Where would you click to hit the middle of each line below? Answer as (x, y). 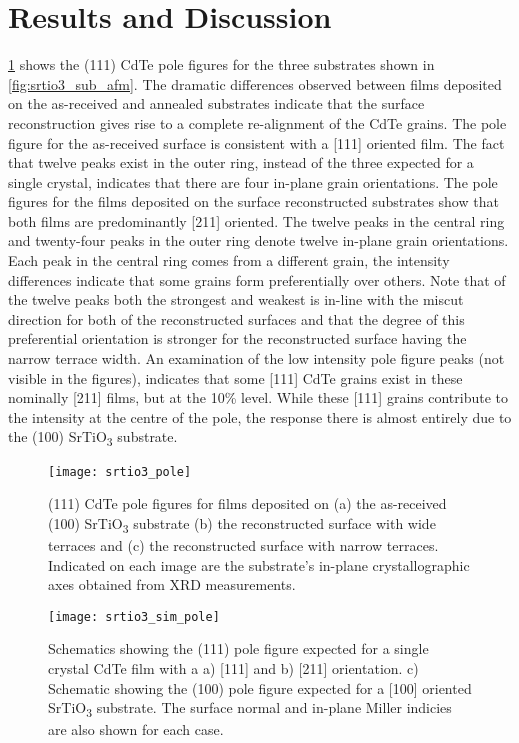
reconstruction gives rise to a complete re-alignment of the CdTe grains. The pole (257, 122)
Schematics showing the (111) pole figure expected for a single (238, 648)
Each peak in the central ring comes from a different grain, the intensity (229, 260)
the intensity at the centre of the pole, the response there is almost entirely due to (260, 416)
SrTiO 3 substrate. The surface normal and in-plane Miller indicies (250, 708)
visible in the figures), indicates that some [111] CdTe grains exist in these (235, 377)
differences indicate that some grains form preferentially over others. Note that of (257, 279)
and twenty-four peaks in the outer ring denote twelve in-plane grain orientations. (258, 240)
